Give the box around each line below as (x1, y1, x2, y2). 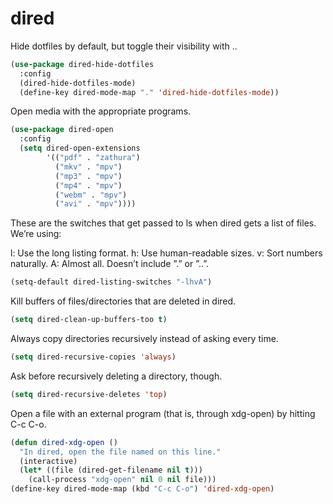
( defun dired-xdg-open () (10, 437, 118, 447)
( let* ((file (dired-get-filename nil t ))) (19, 465, 203, 476)
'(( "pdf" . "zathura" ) (46, 153, 141, 163)
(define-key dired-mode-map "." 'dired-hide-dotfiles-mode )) (19, 87, 280, 97)
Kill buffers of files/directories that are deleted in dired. (10, 295, 237, 307)
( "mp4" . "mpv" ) (54, 180, 123, 191)
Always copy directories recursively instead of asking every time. (10, 333, 279, 345)
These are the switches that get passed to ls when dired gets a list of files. (10, 217, 317, 229)
